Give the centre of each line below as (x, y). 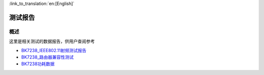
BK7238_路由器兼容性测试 (47, 57)
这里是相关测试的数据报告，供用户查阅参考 (52, 41)
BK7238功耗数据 (38, 64)
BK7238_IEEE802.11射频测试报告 (54, 50)
